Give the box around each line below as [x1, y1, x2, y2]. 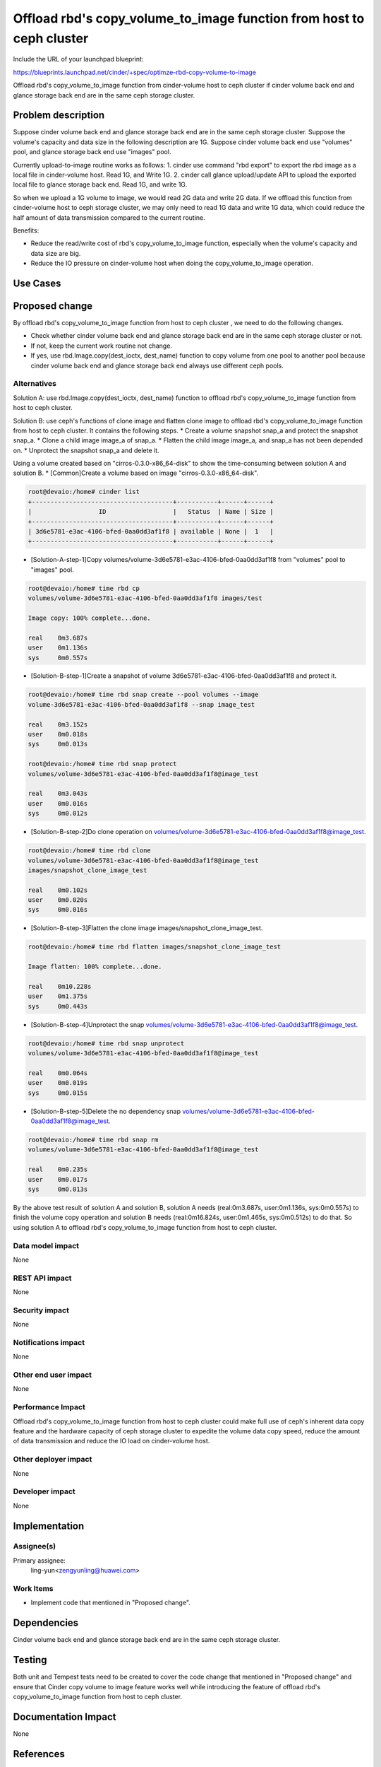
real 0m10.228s [28, 982, 92, 990]
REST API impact [13, 1273, 72, 1283]
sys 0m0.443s [28, 1002, 88, 1010]
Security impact [13, 1305, 70, 1315]
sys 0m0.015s [28, 1088, 88, 1097]
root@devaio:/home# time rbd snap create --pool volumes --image [28, 691, 259, 699]
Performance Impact [13, 1402, 86, 1412]
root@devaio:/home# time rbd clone [28, 847, 151, 855]
